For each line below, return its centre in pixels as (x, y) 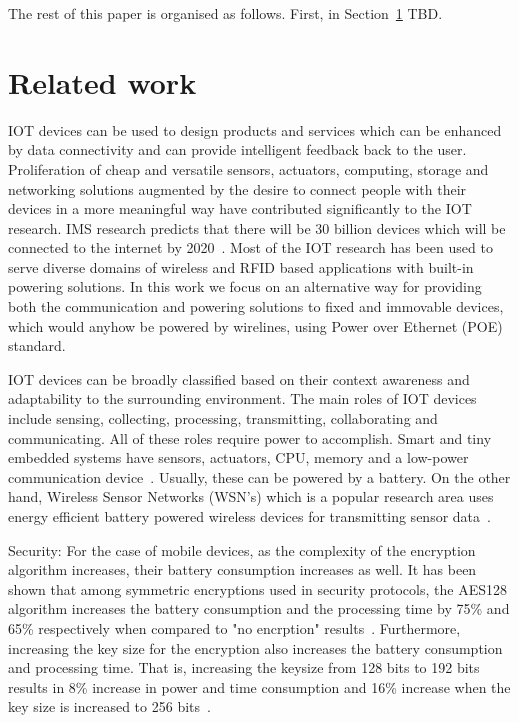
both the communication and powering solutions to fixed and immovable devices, (256, 306)
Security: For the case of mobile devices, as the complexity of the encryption (242, 549)
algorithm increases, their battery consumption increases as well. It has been (242, 569)
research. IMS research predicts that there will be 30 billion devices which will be (257, 227)
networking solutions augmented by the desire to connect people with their (237, 188)
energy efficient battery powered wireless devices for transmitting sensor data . (249, 516)
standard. (37, 345)
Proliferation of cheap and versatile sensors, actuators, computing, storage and (248, 168)
